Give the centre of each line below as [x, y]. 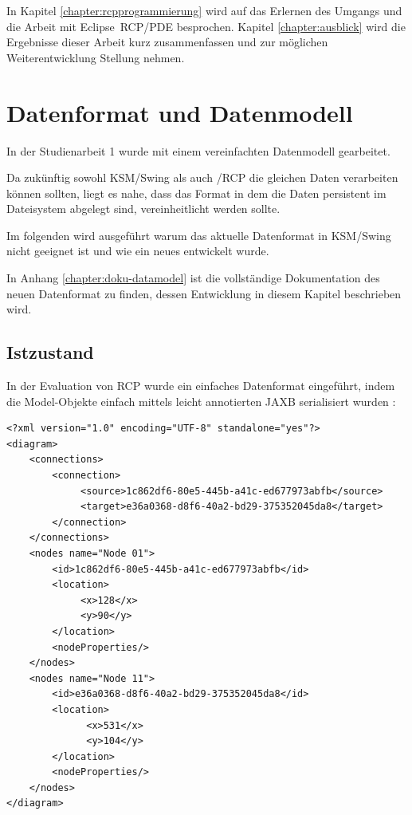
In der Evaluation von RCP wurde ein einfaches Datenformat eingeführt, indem [201, 386]
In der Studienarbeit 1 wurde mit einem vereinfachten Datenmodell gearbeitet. [198, 150]
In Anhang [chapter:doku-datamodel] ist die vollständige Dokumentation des [193, 278]
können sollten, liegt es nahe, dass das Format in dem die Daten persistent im [196, 193]
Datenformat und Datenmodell [180, 112]
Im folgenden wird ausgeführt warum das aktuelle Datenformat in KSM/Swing [199, 235]
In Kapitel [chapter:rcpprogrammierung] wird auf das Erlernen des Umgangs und [204, 10]
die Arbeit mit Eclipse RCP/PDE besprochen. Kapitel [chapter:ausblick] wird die [206, 26]
